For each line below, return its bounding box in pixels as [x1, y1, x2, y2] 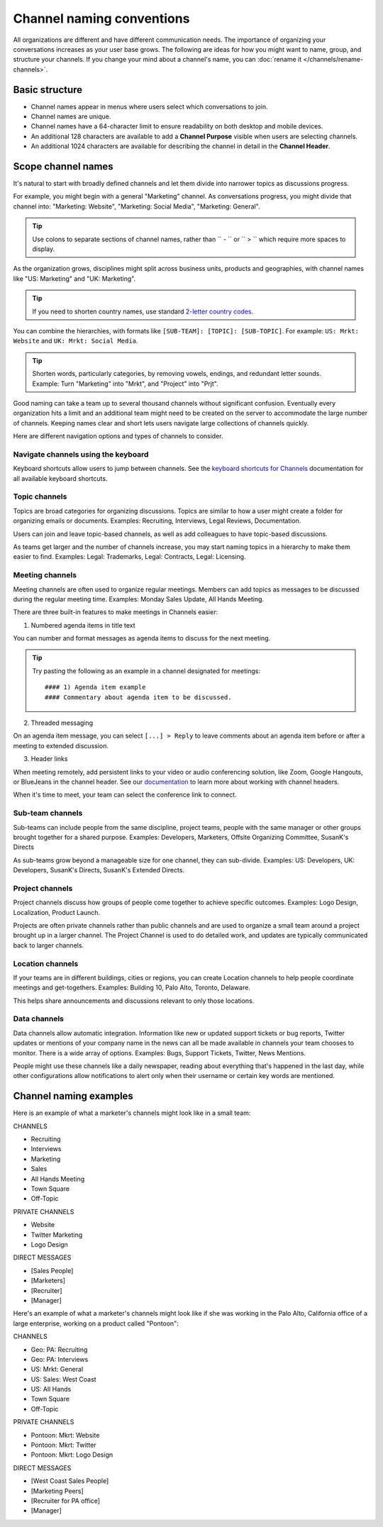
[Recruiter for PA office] [30, 1497, 101, 1505]
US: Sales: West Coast [30, 1375, 96, 1383]
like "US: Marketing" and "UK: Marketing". [13, 274, 136, 283]
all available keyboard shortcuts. [13, 474, 108, 482]
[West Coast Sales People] [30, 1477, 109, 1485]
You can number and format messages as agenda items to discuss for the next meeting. [13, 634, 271, 643]
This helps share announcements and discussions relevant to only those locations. [13, 996, 255, 1005]
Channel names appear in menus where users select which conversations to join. [30, 102, 268, 111]
